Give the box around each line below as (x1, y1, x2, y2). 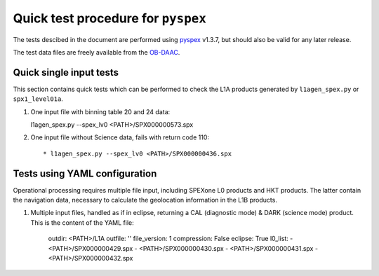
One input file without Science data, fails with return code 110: (30, 133, 210, 142)
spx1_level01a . (13, 95, 63, 103)
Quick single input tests (13, 67, 119, 78)
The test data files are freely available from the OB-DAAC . (13, 48, 180, 56)
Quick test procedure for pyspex (13, 11, 207, 26)
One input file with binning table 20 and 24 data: (30, 107, 171, 116)
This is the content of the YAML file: (30, 218, 135, 227)
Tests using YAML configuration (13, 167, 157, 179)
